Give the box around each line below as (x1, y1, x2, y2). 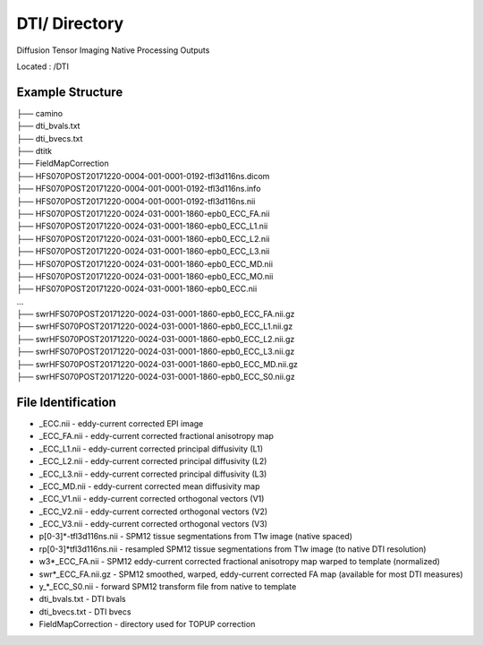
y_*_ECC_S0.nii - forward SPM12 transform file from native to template (38, 581, 297, 592)
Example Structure (16, 84, 123, 99)
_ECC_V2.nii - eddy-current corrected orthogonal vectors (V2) (38, 506, 268, 517)
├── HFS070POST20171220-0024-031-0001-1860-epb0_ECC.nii (16, 283, 258, 295)
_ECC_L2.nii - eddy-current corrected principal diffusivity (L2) (38, 456, 267, 467)
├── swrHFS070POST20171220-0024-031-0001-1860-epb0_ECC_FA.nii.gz (16, 309, 295, 320)
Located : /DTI (16, 61, 69, 72)
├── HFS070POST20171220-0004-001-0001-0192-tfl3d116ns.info (16, 184, 261, 194)
